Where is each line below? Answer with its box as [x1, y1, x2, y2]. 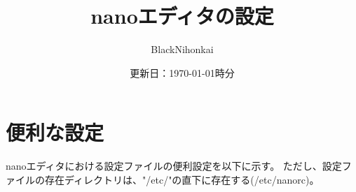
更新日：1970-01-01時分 [130, 65, 235, 80]
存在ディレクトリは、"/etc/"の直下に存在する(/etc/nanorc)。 [44, 172, 320, 186]
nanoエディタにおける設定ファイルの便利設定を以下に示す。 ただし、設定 [6, 158, 342, 173]
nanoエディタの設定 [90, 1, 274, 30]
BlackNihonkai [151, 42, 214, 57]
